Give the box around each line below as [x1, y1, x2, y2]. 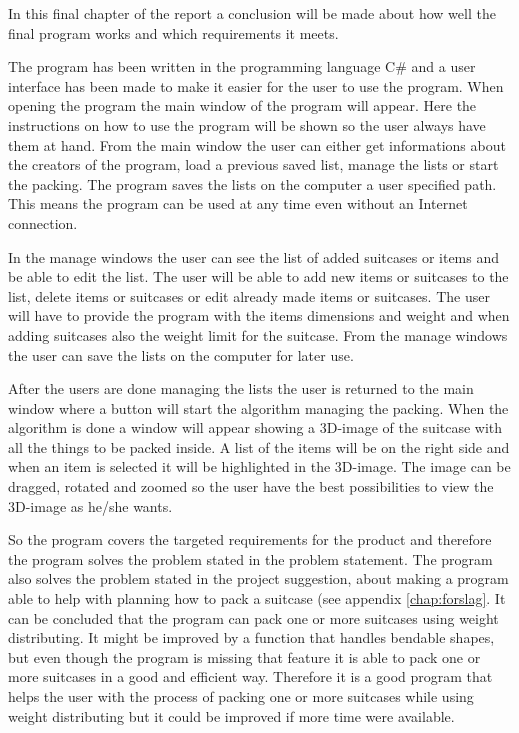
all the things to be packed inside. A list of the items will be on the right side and [8, 436, 510, 457]
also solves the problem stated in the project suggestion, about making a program [8, 568, 509, 589]
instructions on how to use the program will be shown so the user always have [8, 114, 486, 135]
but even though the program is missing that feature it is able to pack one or [8, 646, 481, 667]
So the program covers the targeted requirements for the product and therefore [8, 529, 492, 550]
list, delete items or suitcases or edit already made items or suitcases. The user [8, 285, 490, 306]
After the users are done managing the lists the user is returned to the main [8, 378, 474, 399]
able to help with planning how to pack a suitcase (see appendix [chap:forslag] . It [8, 588, 506, 609]
